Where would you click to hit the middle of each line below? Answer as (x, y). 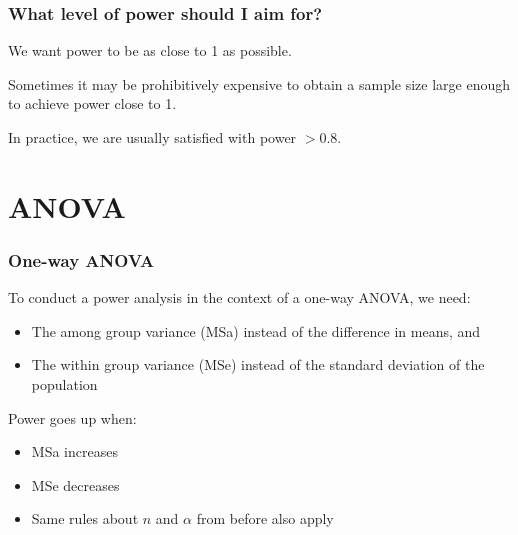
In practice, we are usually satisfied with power (152, 137)
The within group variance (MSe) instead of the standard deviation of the (258, 364)
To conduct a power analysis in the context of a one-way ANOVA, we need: (239, 297)
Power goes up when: (72, 417)
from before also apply (265, 518)
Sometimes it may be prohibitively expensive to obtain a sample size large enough (259, 83)
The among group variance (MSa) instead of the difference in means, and (256, 330)
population (64, 383)
